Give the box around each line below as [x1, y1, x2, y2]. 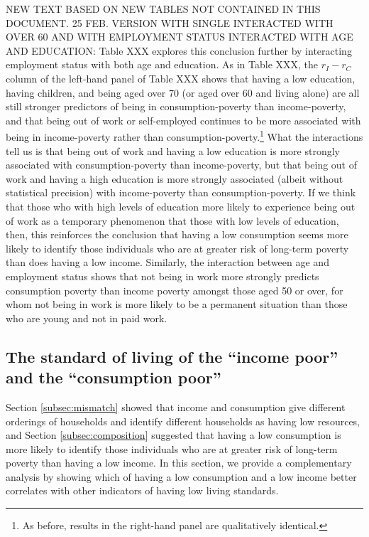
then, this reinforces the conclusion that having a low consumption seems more [6, 227, 348, 242]
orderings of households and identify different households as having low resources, [6, 413, 360, 428]
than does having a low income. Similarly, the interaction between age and [6, 255, 329, 270]
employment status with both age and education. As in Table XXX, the [6, 57, 319, 72]
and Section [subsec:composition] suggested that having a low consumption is [6, 427, 341, 442]
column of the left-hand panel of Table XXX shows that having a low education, [6, 70, 356, 85]
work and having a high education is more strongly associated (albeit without [6, 171, 343, 186]
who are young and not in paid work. [6, 310, 167, 325]
